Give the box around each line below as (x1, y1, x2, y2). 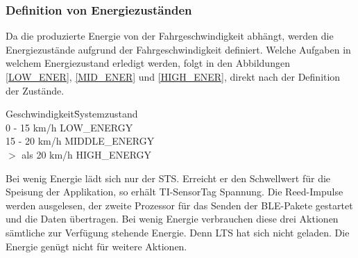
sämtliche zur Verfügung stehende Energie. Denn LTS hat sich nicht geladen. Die (6, 225, 350, 239)
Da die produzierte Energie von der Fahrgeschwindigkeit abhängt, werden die (6, 29, 334, 43)
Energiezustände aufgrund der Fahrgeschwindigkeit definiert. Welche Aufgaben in (6, 42, 351, 56)
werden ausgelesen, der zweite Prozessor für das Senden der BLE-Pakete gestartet (6, 197, 353, 212)
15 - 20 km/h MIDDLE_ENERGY (6, 134, 155, 148)
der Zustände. (6, 83, 65, 97)
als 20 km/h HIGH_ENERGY (22, 147, 152, 161)
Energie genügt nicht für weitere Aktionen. (6, 239, 187, 253)
